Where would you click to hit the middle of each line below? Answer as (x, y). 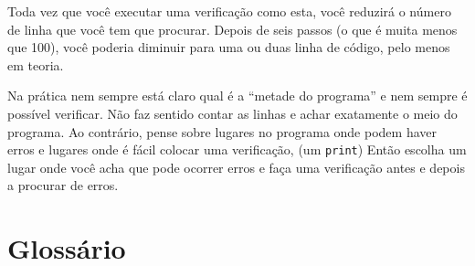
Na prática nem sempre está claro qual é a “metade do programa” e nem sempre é (237, 96)
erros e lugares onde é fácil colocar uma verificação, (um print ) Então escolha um (237, 149)
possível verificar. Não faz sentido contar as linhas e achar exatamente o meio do (232, 113)
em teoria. (36, 64)
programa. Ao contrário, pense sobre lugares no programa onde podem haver (222, 131)
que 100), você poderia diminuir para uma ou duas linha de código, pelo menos (229, 47)
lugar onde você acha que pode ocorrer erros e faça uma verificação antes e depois (236, 167)
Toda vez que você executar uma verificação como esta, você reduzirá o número (229, 11)
